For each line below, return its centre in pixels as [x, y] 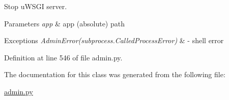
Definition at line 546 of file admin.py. [63, 57]
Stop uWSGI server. [36, 6]
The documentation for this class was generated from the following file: [115, 74]
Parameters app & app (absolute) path [64, 23]
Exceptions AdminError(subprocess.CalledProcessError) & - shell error [114, 40]
